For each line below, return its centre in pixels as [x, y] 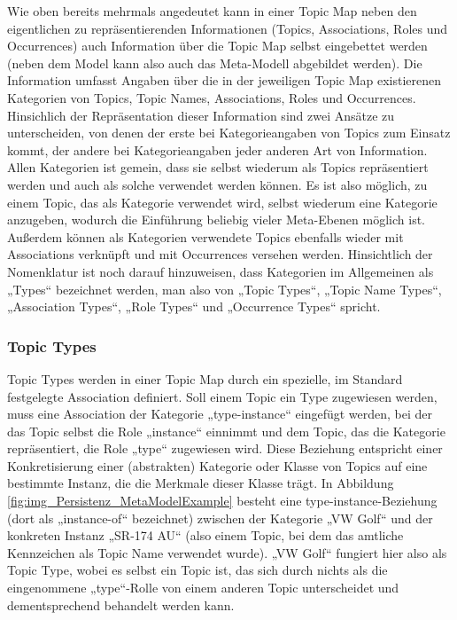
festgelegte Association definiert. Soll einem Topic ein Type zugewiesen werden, [222, 396]
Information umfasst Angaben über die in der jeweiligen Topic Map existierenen [225, 80]
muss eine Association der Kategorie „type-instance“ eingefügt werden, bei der [220, 414]
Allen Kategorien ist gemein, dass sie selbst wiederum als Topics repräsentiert [218, 167]
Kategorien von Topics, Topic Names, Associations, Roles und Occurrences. [212, 97]
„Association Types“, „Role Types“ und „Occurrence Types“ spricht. [194, 306]
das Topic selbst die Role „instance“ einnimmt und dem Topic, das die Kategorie [226, 431]
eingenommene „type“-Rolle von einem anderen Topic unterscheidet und [203, 588]
